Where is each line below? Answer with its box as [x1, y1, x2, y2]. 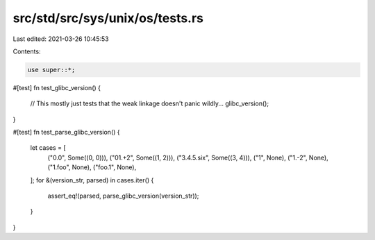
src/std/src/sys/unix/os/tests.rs [12, 10, 204, 26]
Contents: [12, 47, 41, 55]
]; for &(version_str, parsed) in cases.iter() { [30, 175, 154, 184]
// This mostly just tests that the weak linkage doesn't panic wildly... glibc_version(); [30, 99, 269, 108]
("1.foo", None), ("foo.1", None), [47, 163, 137, 171]
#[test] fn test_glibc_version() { [12, 83, 101, 92]
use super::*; [27, 66, 76, 74]
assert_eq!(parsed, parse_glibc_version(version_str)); [47, 191, 199, 200]
